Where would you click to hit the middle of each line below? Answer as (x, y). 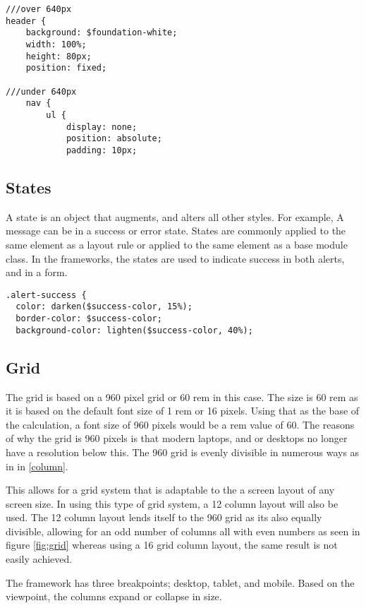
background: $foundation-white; (102, 33)
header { (26, 21)
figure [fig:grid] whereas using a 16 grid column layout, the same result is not (172, 545)
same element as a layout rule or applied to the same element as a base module (177, 244)
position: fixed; (66, 68)
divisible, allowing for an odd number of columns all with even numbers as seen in (183, 531)
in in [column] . (37, 466)
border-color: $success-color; (89, 319)
